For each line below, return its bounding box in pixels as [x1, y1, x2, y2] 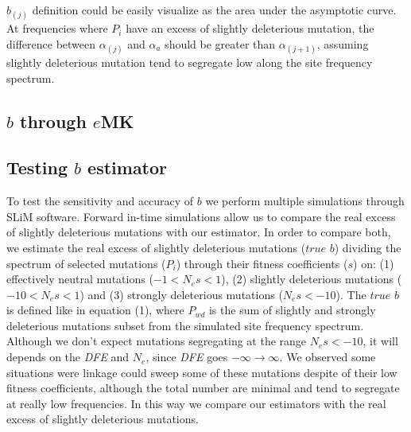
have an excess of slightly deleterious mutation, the [126, 20, 374, 37]
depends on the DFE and [6, 348, 130, 365]
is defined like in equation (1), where [6, 302, 184, 318]
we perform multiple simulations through [205, 193, 405, 209]
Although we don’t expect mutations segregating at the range [6, 333, 307, 349]
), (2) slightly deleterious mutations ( [221, 270, 402, 287]
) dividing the [334, 239, 401, 255]
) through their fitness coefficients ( [176, 255, 348, 271]
